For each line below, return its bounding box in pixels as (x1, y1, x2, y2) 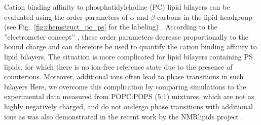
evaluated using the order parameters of (4, 11, 128, 22)
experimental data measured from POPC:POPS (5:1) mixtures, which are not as (4, 91, 254, 102)
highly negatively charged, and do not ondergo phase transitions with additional (4, 101, 253, 111)
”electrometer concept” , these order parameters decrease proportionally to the (4, 31, 248, 42)
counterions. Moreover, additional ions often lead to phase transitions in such (4, 71, 244, 82)
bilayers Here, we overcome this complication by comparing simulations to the (4, 81, 246, 91)
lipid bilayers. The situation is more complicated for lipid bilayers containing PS (4, 51, 253, 61)
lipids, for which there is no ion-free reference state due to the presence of (4, 61, 233, 72)
